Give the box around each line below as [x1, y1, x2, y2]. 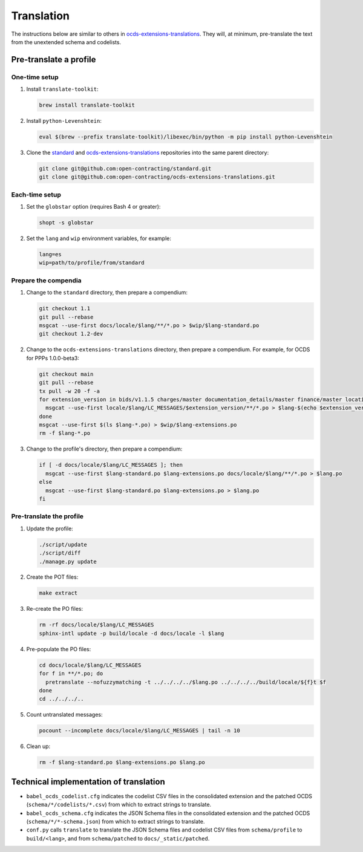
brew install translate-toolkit [39, 102, 136, 109]
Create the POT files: [26, 573, 79, 580]
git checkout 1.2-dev [39, 330, 103, 337]
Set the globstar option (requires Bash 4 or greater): [26, 203, 161, 210]
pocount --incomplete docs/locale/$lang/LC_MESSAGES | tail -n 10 [39, 727, 240, 734]
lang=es [39, 251, 62, 258]
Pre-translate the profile [11, 512, 84, 521]
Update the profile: [26, 525, 74, 532]
